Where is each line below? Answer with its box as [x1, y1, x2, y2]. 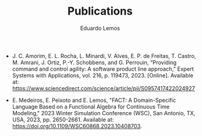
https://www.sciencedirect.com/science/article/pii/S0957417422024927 [12, 84, 195, 92]
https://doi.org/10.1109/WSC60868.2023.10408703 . [12, 122, 142, 129]
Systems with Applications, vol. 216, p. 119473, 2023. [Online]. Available [12, 71, 193, 79]
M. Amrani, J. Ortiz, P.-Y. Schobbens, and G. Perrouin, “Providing [12, 59, 177, 66]
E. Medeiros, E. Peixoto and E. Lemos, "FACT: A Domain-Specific [12, 96, 176, 104]
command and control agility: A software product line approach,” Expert [12, 65, 195, 73]
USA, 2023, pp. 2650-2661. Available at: [12, 116, 114, 123]
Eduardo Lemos [80, 24, 120, 32]
